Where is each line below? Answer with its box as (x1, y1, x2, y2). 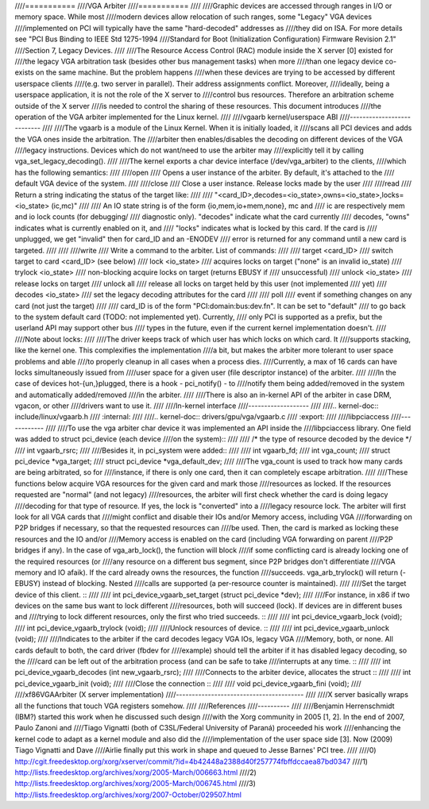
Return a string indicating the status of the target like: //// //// (14, 190, 214, 199)
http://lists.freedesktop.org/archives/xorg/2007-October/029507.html (14, 790, 242, 799)
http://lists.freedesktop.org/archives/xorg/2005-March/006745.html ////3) (14, 779, 256, 788)
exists (14, 67, 35, 77)
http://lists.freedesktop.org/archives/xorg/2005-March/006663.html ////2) (14, 767, 257, 777)
